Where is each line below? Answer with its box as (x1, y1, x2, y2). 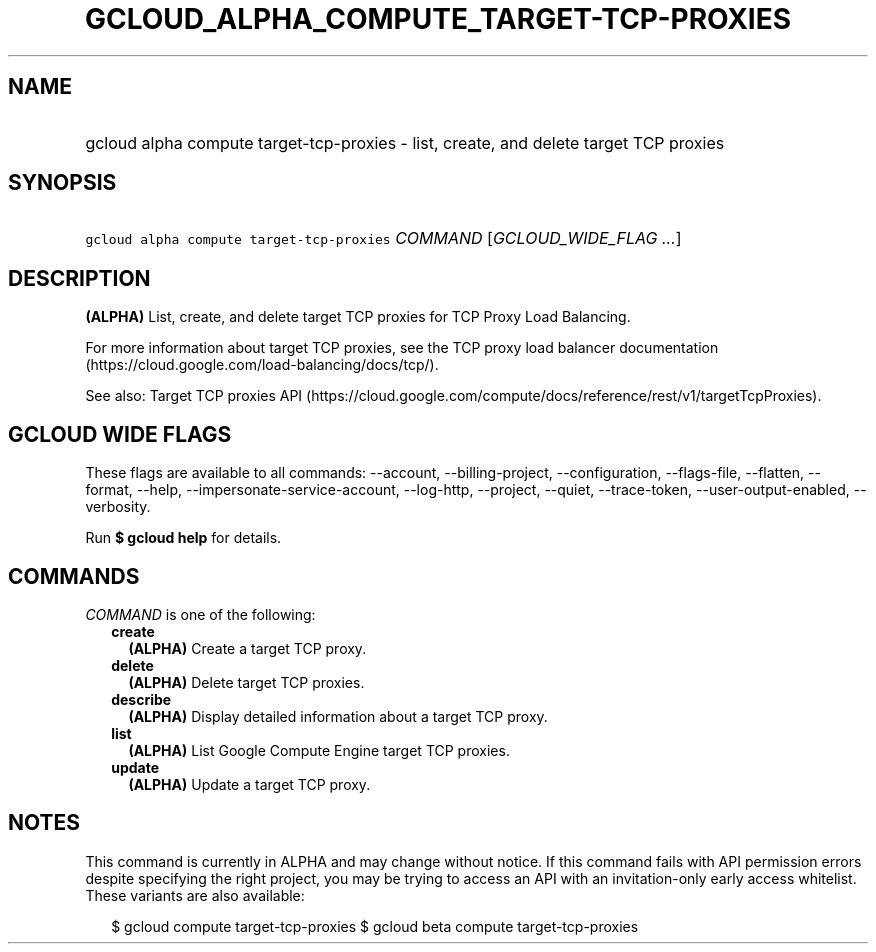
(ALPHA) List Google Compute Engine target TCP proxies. (128, 741, 510, 759)
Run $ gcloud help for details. (85, 529, 282, 547)
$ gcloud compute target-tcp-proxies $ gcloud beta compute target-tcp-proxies (111, 917, 639, 935)
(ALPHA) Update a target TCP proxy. (128, 775, 371, 793)
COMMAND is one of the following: (85, 605, 316, 623)
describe (111, 690, 172, 708)
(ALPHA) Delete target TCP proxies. (128, 673, 365, 691)
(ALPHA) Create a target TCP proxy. (128, 639, 367, 657)
